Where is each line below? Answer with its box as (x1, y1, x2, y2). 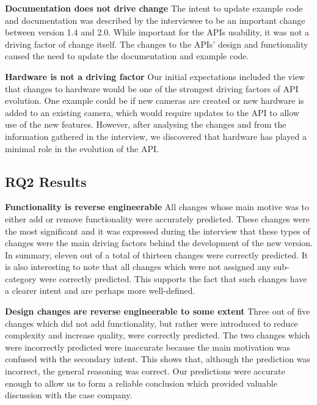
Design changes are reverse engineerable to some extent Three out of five (5, 305, 310, 318)
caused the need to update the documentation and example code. (5, 49, 249, 62)
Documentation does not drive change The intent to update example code (5, 2, 303, 14)
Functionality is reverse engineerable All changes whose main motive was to (5, 200, 310, 213)
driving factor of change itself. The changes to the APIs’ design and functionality (5, 37, 308, 50)
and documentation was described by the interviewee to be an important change (5, 13, 305, 26)
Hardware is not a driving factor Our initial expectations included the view (5, 70, 305, 82)
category (5, 272, 37, 285)
